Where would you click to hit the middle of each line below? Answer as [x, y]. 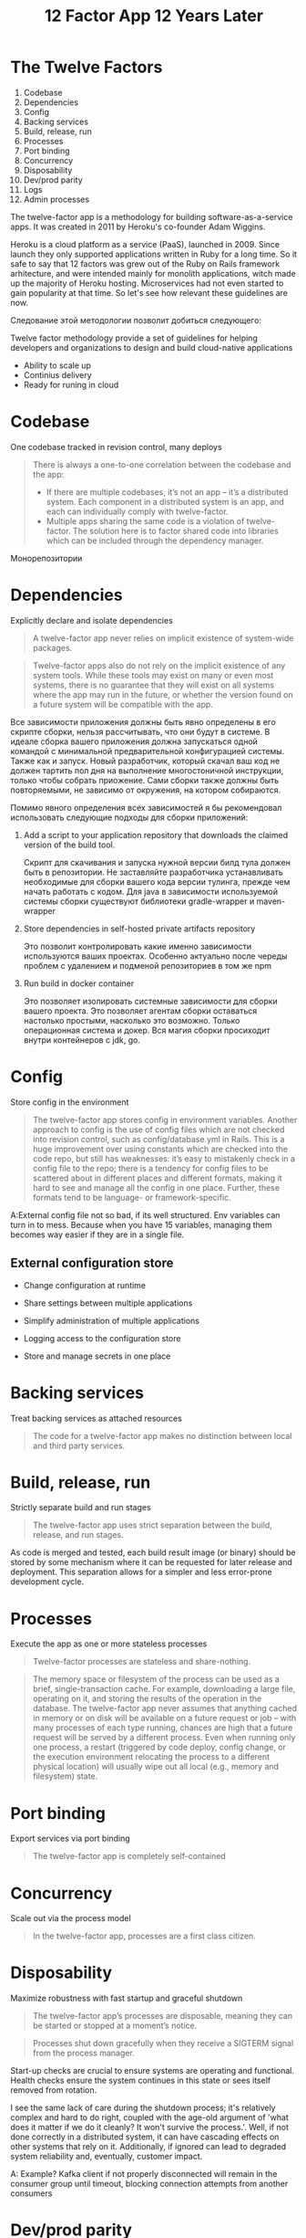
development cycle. [47, 1581]
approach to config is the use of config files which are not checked [158, 1130]
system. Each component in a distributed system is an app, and [165, 501]
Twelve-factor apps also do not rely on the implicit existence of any [159, 665]
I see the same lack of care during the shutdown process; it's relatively [143, 2108]
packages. [52, 647]
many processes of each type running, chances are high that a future [163, 1728]
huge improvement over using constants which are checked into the [160, 1149]
